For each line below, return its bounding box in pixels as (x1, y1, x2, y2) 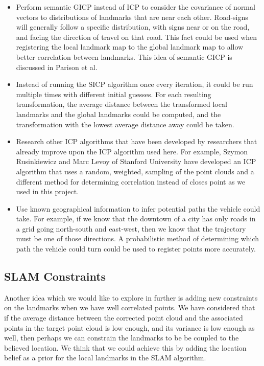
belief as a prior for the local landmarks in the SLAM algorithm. (4, 352, 206, 363)
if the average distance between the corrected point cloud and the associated (4, 312, 243, 323)
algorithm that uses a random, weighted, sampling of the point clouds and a (16, 166, 254, 176)
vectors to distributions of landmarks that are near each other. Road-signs (16, 11, 248, 22)
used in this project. (16, 186, 79, 197)
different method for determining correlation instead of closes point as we (16, 176, 246, 187)
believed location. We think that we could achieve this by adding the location (4, 342, 247, 353)
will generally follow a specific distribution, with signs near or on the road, (16, 21, 250, 32)
